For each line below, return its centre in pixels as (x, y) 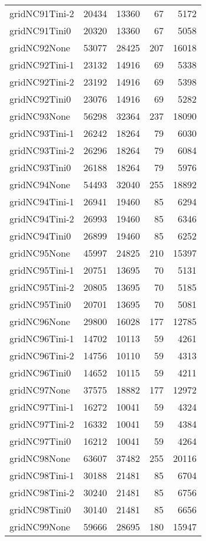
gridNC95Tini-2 (42, 287)
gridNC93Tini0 (40, 167)
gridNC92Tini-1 (42, 65)
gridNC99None (40, 527)
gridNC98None (40, 458)
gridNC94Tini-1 (42, 201)
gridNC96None (40, 321)
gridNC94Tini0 (40, 236)
